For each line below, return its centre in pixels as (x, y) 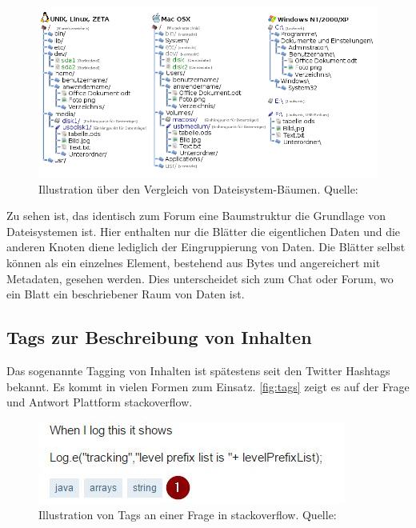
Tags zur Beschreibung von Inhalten (159, 337)
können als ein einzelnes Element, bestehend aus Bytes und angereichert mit (194, 263)
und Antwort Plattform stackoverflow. (100, 402)
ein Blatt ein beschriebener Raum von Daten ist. (126, 294)
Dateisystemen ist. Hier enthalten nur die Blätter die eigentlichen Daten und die (204, 231)
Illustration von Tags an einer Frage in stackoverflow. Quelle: (188, 515)
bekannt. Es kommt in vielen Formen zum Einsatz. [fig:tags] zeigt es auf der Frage (208, 386)
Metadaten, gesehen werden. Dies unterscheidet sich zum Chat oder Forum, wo (200, 278)
